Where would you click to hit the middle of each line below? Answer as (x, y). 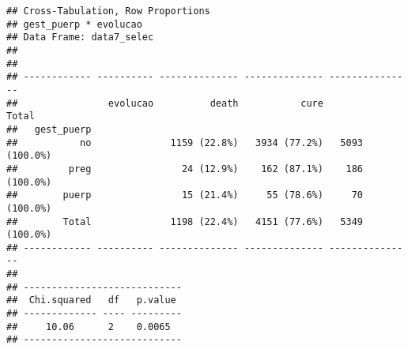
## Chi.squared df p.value (91, 300)
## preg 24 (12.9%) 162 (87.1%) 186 (185, 169)
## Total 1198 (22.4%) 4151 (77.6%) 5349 (185, 221)
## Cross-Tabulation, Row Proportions (108, 11)
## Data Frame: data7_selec (80, 38)
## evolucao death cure (165, 103)
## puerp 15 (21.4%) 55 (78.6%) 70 (185, 195)
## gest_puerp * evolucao (74, 24)
